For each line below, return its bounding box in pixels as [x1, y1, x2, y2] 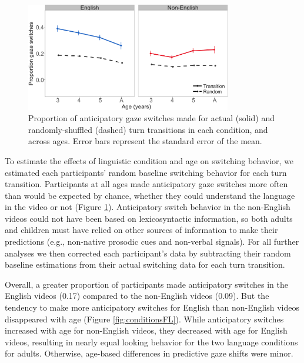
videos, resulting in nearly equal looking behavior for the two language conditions [5, 335, 298, 348]
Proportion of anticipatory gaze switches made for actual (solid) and [28, 112, 275, 124]
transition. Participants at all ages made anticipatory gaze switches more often [5, 178, 288, 190]
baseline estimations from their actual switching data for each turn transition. [5, 258, 285, 271]
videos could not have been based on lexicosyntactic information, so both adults [5, 212, 293, 224]
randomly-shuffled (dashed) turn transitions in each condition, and [28, 123, 268, 135]
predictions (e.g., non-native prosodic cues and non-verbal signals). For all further [5, 235, 299, 248]
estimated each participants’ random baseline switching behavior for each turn [5, 166, 287, 178]
